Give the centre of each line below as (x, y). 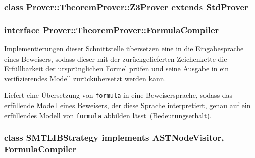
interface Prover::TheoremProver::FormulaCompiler (112, 30)
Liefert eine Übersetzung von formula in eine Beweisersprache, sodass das (118, 95)
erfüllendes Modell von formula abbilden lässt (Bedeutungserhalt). (108, 115)
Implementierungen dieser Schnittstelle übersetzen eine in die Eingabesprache (124, 49)
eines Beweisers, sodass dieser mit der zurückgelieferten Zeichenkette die (116, 58)
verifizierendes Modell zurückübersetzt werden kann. (85, 78)
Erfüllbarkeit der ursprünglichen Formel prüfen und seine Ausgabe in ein (117, 68)
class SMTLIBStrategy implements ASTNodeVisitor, (114, 138)
